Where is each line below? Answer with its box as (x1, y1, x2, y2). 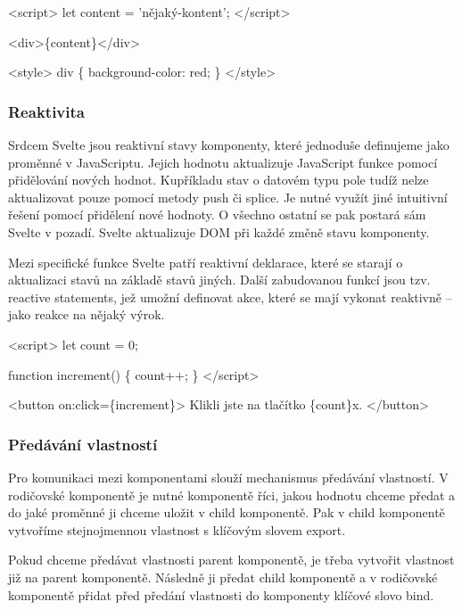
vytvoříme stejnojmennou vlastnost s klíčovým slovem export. (8, 520, 346, 539)
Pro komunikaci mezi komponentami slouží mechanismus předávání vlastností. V (8, 467, 449, 486)
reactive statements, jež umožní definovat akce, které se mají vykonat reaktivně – (8, 287, 452, 306)
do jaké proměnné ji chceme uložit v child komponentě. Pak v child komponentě (8, 503, 445, 522)
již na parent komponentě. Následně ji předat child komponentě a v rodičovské (8, 567, 438, 586)
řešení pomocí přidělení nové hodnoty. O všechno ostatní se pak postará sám (8, 205, 426, 224)
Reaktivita (8, 100, 85, 122)
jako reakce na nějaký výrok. (8, 305, 165, 324)
